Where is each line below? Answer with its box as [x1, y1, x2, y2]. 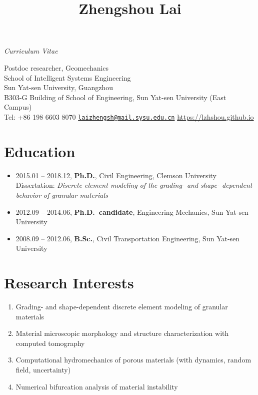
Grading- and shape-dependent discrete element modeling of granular [15, 301, 228, 311]
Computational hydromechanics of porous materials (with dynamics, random [15, 354, 251, 365]
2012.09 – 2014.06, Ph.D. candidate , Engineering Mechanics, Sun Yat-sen [15, 206, 248, 217]
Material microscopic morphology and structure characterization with [15, 328, 229, 338]
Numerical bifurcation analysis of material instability [15, 381, 178, 391]
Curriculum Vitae [4, 46, 58, 56]
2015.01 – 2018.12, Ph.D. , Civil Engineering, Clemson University [15, 170, 216, 180]
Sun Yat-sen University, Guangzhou [4, 82, 113, 93]
